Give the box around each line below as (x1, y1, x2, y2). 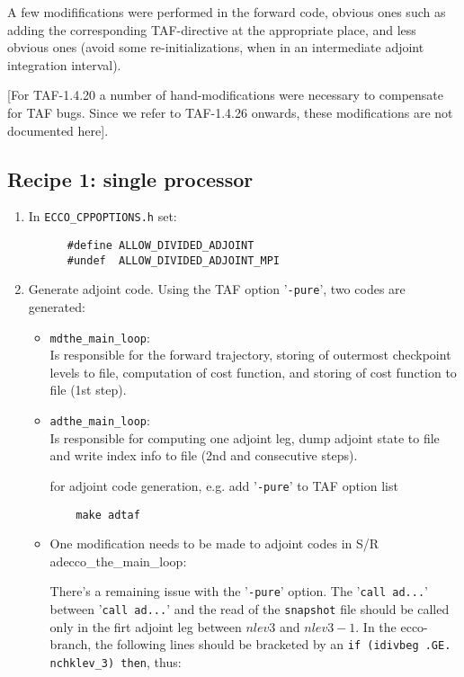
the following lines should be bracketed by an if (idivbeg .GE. (94, 635, 451, 654)
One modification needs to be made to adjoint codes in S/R (49, 534, 379, 553)
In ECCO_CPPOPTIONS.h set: (28, 207, 177, 226)
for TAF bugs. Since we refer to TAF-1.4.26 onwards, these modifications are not (7, 102, 453, 121)
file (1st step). (49, 380, 127, 399)
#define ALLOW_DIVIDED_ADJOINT (67, 239, 254, 253)
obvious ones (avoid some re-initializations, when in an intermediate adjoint (7, 38, 424, 57)
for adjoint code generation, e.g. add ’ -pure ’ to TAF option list (49, 476, 398, 494)
